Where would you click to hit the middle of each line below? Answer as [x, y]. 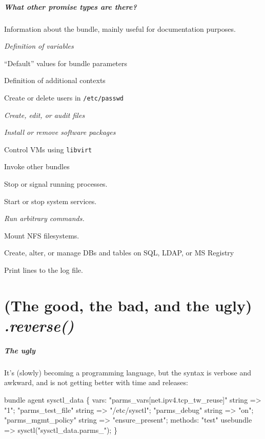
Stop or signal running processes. [56, 184]
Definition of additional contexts [55, 80]
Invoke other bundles [37, 166]
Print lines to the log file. [44, 270]
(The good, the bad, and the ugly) [128, 305]
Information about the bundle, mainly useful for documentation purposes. [120, 28]
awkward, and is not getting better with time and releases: [96, 382]
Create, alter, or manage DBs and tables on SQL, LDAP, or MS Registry [119, 253]
